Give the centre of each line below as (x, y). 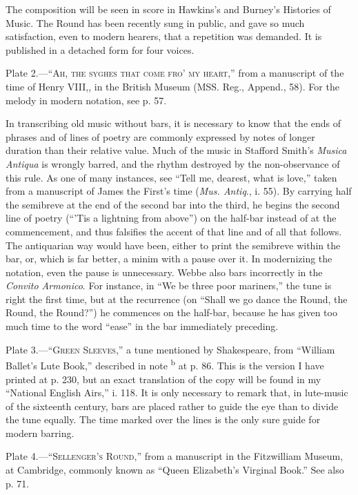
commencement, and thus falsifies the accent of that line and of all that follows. (174, 231)
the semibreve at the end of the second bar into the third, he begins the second (173, 204)
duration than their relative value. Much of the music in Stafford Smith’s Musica (176, 150)
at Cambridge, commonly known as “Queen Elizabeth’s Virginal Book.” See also (175, 470)
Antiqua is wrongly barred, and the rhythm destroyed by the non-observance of (173, 163)
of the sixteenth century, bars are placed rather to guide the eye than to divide (172, 406)
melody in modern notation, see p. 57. (86, 100)
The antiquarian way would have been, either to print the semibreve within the (173, 245)
